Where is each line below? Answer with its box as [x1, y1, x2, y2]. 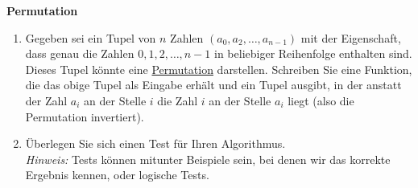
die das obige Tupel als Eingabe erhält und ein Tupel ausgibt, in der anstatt [25, 76, 402, 93]
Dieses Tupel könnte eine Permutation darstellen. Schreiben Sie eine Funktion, [25, 60, 412, 77]
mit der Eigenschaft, [300, 29, 401, 46]
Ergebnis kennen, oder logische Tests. [25, 166, 209, 183]
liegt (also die [288, 92, 354, 108]
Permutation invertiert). [25, 108, 144, 125]
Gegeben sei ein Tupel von [25, 29, 156, 46]
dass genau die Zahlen [25, 45, 135, 62]
